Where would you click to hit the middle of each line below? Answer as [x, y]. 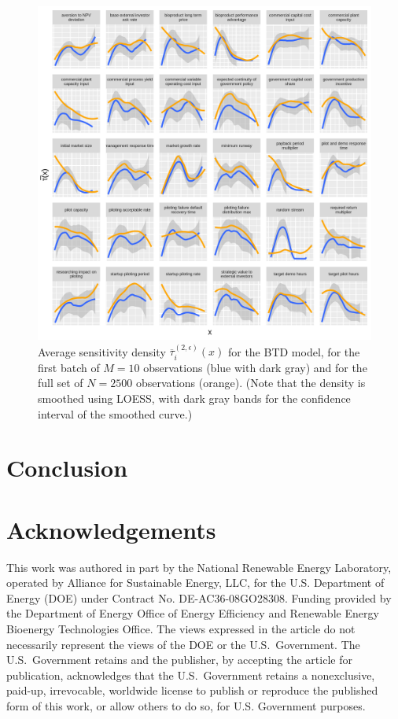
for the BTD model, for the [294, 351]
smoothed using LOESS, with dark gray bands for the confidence [194, 398]
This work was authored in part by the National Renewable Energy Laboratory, [199, 567]
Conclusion [67, 468]
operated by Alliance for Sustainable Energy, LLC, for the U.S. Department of [195, 583]
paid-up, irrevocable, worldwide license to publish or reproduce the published [192, 690]
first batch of [69, 367]
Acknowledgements [111, 529]
